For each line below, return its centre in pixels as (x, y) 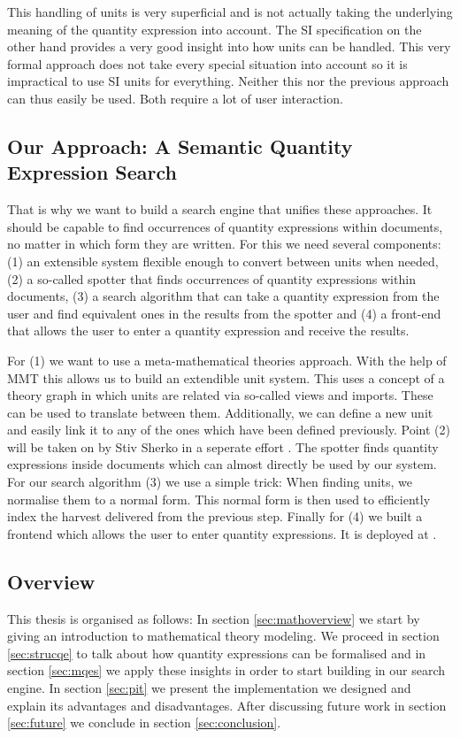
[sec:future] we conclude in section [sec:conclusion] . (144, 723)
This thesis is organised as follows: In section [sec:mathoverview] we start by (214, 618)
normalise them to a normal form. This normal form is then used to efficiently (219, 499)
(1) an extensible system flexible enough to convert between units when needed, (223, 261)
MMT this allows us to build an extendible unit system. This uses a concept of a (226, 377)
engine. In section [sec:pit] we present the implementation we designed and (209, 688)
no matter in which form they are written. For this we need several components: (224, 244)
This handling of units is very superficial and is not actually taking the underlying (230, 12)
